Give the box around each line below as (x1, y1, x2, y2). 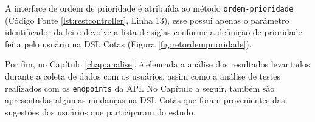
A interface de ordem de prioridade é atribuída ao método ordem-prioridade (5, 2, 294, 14)
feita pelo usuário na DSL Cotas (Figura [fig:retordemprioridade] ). (5, 37, 252, 50)
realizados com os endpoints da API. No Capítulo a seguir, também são (5, 81, 275, 94)
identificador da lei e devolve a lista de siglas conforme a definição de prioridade (5, 25, 302, 38)
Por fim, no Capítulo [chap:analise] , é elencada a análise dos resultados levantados (5, 58, 310, 70)
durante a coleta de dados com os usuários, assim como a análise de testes (5, 70, 280, 83)
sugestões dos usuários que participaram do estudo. (5, 105, 196, 118)
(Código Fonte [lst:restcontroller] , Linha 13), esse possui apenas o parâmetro (5, 13, 289, 26)
